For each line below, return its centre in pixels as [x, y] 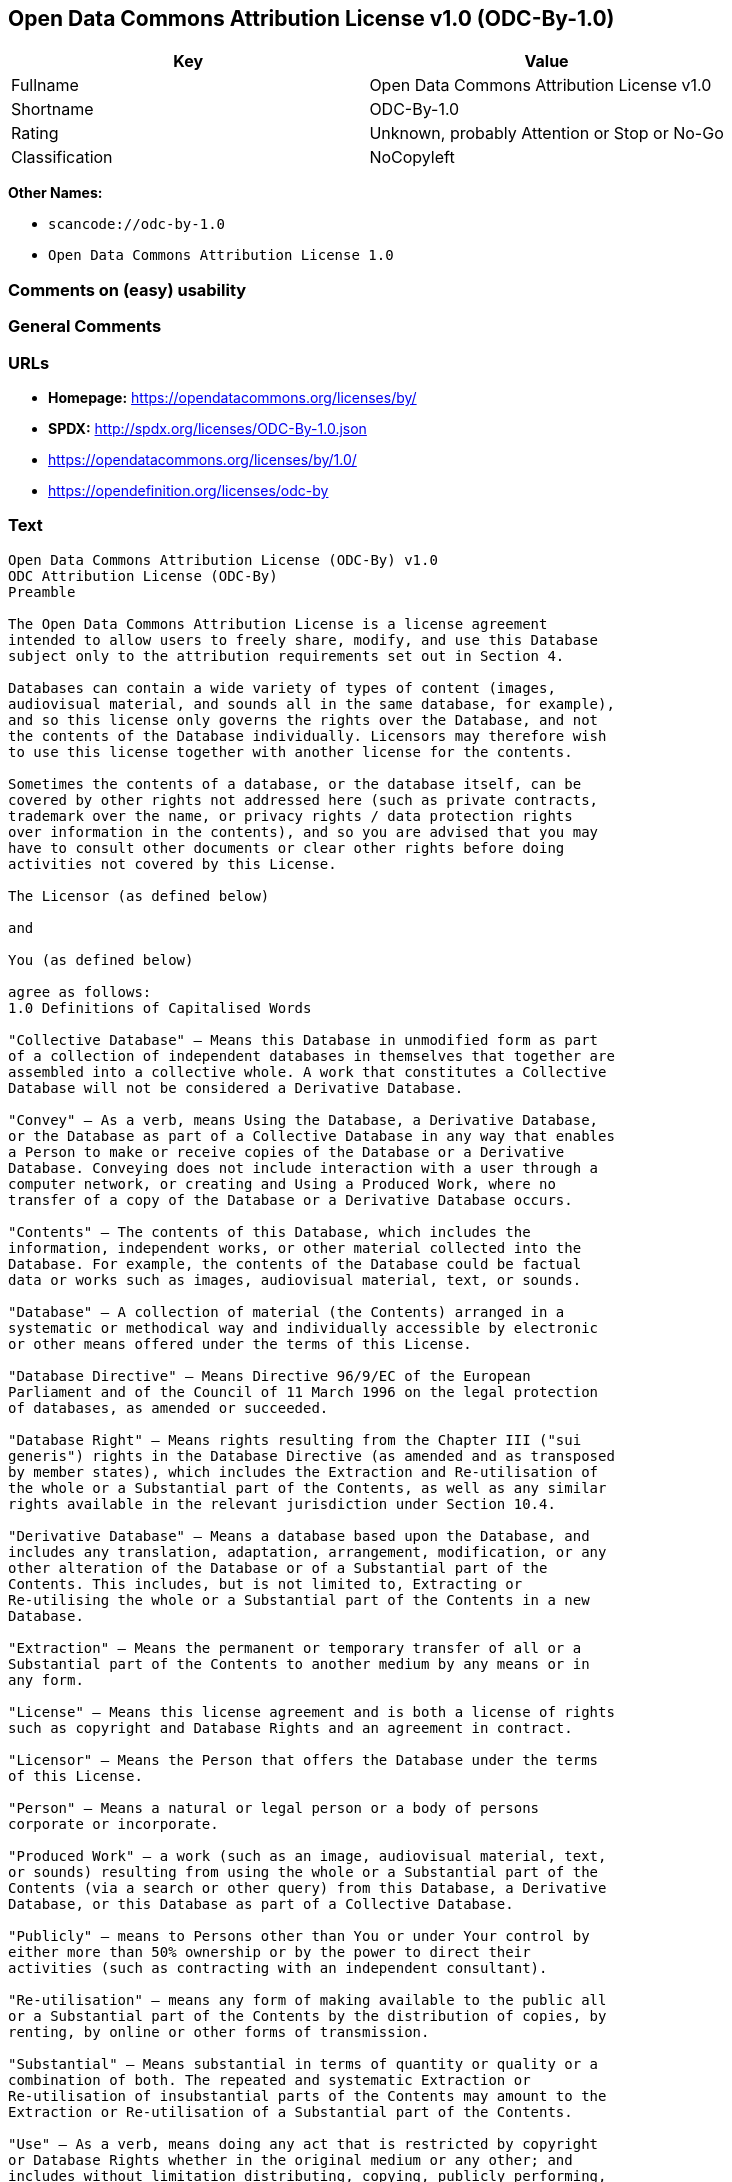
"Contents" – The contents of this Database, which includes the [269, 1231]
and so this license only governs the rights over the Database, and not [303, 719]
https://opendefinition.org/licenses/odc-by [188, 490]
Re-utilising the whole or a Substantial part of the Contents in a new [299, 1599]
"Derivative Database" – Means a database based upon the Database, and [299, 1535]
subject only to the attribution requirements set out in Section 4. [286, 655]
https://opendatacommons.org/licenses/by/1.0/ [202, 459]
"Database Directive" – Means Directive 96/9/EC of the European [269, 1375]
